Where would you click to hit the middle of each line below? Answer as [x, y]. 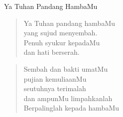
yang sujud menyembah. [61, 33]
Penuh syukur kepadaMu [62, 42]
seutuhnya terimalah [55, 88]
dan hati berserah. [52, 52]
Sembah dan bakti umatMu [66, 68]
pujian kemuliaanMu [55, 78]
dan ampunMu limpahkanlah [68, 98]
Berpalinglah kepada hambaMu [71, 108]
